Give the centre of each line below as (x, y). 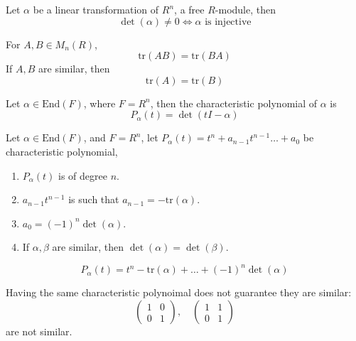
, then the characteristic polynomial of (234, 103)
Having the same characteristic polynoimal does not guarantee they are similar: (179, 292)
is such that (94, 199)
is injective (228, 22)
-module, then (245, 9)
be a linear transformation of (96, 9)
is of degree (83, 175)
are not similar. (39, 331)
